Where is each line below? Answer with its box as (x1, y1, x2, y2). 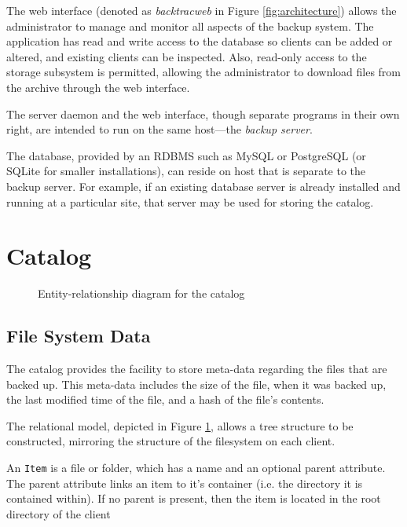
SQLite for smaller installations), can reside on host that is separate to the (6, 163, 366, 179)
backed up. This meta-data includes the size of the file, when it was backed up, (6, 375, 387, 392)
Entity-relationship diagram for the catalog (38, 285, 245, 302)
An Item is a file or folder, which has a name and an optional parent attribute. (6, 459, 386, 476)
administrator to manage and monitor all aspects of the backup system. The (6, 17, 374, 34)
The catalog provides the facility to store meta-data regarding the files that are (6, 360, 387, 377)
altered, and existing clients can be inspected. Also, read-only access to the (6, 48, 367, 64)
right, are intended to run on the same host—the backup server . (6, 121, 313, 137)
